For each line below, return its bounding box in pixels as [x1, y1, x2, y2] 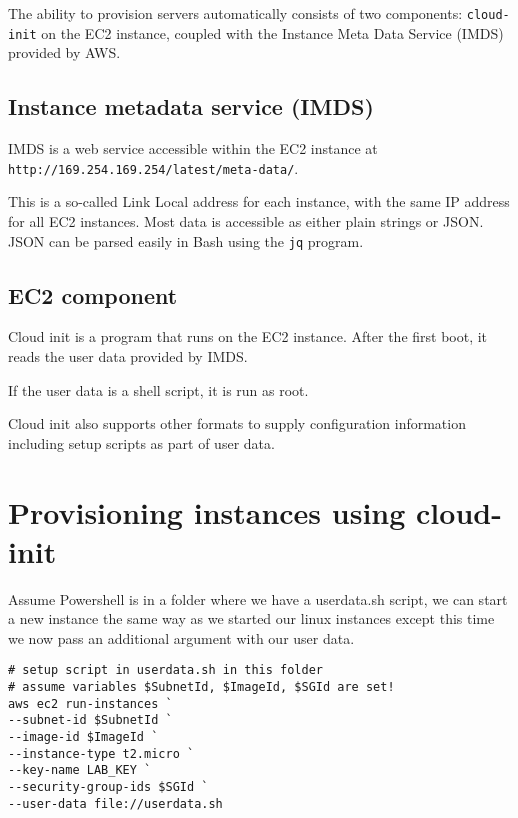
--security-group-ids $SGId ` [8, 780, 209, 795]
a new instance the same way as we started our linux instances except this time [8, 608, 495, 629]
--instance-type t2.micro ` [8, 746, 195, 761]
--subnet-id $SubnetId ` [8, 713, 173, 728]
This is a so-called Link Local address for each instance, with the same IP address [8, 191, 510, 212]
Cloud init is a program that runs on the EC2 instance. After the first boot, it [8, 326, 488, 347]
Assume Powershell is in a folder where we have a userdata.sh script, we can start [8, 588, 508, 609]
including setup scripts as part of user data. [8, 432, 275, 453]
